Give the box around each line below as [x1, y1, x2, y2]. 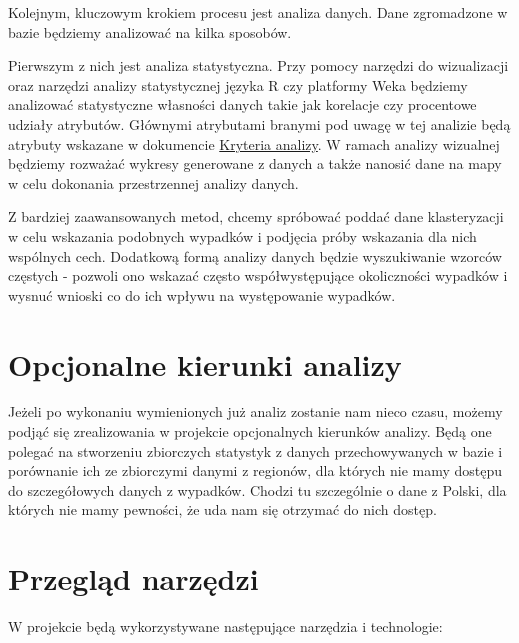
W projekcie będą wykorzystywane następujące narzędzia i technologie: [8, 616, 443, 637]
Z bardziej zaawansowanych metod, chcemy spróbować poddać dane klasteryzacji [8, 206, 504, 227]
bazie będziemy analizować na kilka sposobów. [8, 21, 292, 42]
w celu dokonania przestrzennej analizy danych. [8, 172, 299, 193]
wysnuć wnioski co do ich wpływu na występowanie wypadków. [8, 284, 396, 305]
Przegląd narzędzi [8, 558, 259, 599]
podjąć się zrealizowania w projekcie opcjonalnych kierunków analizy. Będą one [8, 421, 492, 442]
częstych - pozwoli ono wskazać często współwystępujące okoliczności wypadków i [8, 265, 508, 286]
